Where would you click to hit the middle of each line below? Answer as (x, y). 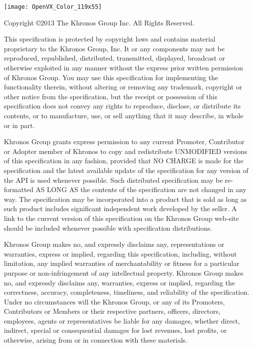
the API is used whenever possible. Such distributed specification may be (113, 180)
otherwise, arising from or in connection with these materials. (96, 340)
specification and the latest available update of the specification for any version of (126, 170)
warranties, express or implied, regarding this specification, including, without (120, 253)
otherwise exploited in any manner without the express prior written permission (124, 68)
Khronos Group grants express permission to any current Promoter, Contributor (124, 141)
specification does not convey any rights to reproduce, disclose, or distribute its (122, 106)
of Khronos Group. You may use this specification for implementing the (111, 77)
